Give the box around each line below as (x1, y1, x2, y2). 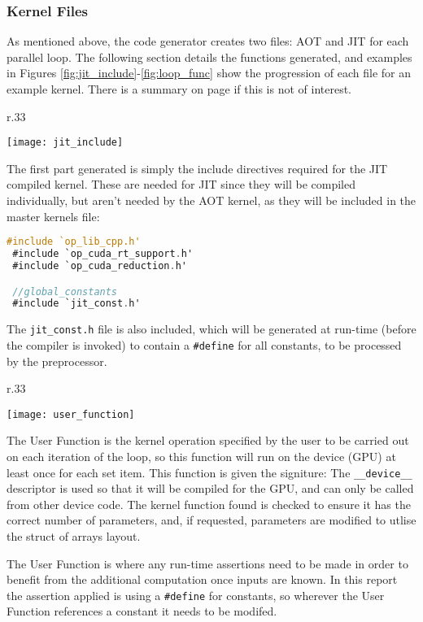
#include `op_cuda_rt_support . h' (12, 248, 194, 260)
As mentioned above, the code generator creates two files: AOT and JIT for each (7, 33, 409, 50)
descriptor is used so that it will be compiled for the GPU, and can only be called (7, 480, 414, 497)
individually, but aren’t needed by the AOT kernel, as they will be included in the (7, 192, 416, 209)
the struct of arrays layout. (7, 528, 141, 545)
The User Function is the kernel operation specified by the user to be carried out (7, 432, 409, 449)
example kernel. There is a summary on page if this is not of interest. (7, 80, 352, 97)
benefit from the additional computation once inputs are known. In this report (7, 571, 398, 588)
